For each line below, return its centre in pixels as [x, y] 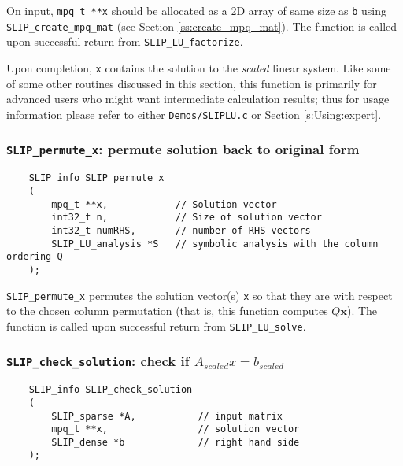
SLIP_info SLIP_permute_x [96, 178]
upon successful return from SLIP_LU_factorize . [125, 41]
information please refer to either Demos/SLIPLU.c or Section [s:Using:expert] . [194, 114]
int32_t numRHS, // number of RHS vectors [181, 230]
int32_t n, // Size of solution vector [187, 218]
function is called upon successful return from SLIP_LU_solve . [156, 325]
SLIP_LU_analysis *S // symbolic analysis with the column [215, 244]
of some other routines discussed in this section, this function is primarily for [192, 83]
